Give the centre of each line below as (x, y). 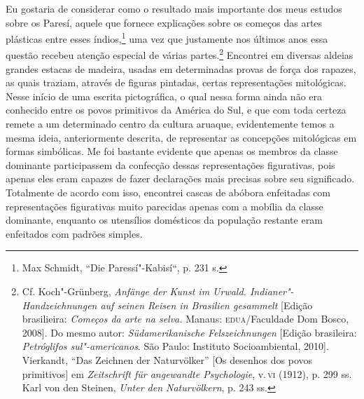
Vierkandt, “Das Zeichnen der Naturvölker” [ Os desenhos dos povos (167, 359)
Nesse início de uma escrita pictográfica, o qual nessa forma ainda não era (164, 96)
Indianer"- (272, 291)
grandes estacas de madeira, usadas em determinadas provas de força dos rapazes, (181, 68)
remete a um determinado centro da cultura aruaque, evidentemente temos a (170, 124)
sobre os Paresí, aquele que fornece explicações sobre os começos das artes (164, 22)
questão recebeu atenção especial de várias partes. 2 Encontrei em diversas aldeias (180, 54)
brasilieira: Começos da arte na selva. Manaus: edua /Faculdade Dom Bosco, (185, 319)
